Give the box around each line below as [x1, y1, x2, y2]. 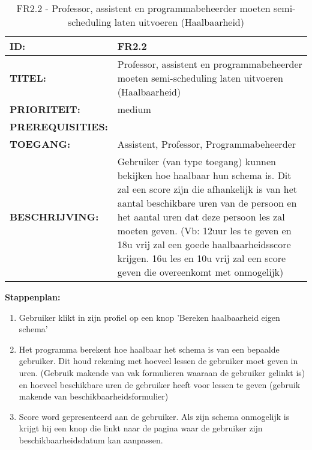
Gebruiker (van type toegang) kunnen [117, 154, 276, 168]
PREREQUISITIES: [10, 120, 108, 133]
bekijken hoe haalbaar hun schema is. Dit [117, 168, 292, 182]
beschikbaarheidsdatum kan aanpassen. [19, 433, 163, 446]
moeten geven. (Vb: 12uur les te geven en [117, 223, 292, 237]
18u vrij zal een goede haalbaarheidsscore [117, 237, 291, 251]
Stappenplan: [5, 291, 61, 303]
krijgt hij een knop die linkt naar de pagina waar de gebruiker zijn [19, 422, 263, 434]
